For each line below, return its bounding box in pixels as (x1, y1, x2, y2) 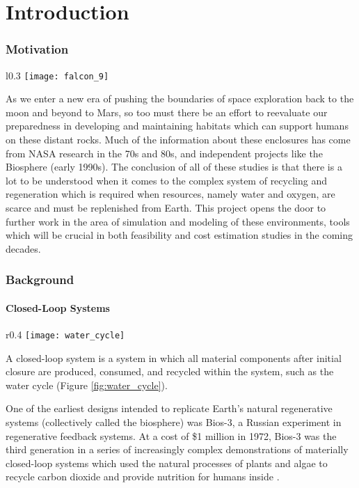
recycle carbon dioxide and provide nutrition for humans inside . (6, 469, 280, 484)
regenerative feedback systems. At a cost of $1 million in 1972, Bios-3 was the (6, 428, 337, 443)
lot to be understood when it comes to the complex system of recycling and (6, 173, 327, 187)
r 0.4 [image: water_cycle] (6, 327, 125, 342)
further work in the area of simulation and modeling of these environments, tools (6, 214, 350, 228)
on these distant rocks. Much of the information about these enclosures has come (6, 132, 351, 147)
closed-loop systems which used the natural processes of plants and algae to (6, 455, 328, 470)
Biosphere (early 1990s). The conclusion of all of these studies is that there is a (6, 159, 342, 174)
